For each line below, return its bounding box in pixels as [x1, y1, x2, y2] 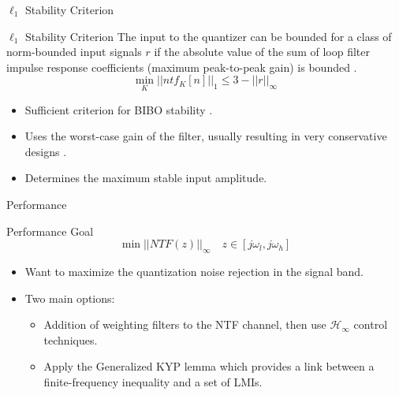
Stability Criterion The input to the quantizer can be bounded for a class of [24, 28, 392, 44]
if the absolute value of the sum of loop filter [154, 43, 370, 60]
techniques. [43, 331, 98, 348]
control [353, 316, 388, 333]
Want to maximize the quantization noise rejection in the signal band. [24, 263, 364, 279]
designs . [24, 143, 67, 159]
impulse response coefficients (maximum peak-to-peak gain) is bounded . [6, 58, 357, 75]
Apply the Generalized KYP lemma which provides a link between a [43, 358, 375, 375]
